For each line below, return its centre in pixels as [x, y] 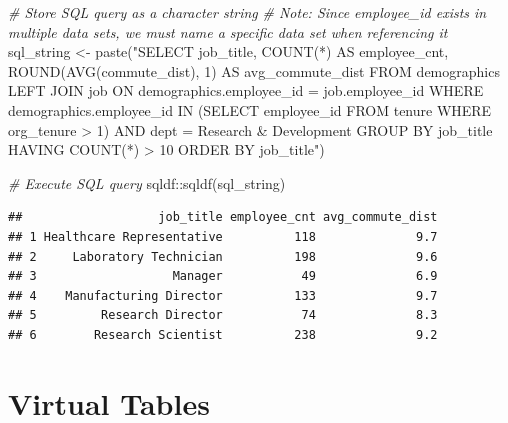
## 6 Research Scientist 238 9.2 [223, 334]
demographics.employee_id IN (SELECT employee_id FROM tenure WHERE [250, 109]
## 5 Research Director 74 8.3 [223, 315]
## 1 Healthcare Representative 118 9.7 [223, 236]
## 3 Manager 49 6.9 [223, 276]
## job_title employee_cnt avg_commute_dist [223, 217]
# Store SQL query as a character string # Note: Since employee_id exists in [247, 12]
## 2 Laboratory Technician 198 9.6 [223, 256]
